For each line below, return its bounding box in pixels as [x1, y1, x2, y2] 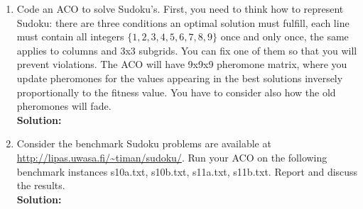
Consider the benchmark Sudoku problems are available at [16, 136, 271, 151]
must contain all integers [16, 29, 124, 44]
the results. [16, 178, 65, 193]
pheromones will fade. [16, 98, 112, 113]
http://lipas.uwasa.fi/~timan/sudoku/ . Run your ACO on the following [16, 149, 327, 164]
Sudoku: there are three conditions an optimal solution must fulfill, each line [16, 15, 350, 30]
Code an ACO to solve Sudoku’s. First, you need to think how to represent [16, 1, 344, 16]
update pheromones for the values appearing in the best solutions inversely [16, 70, 343, 85]
